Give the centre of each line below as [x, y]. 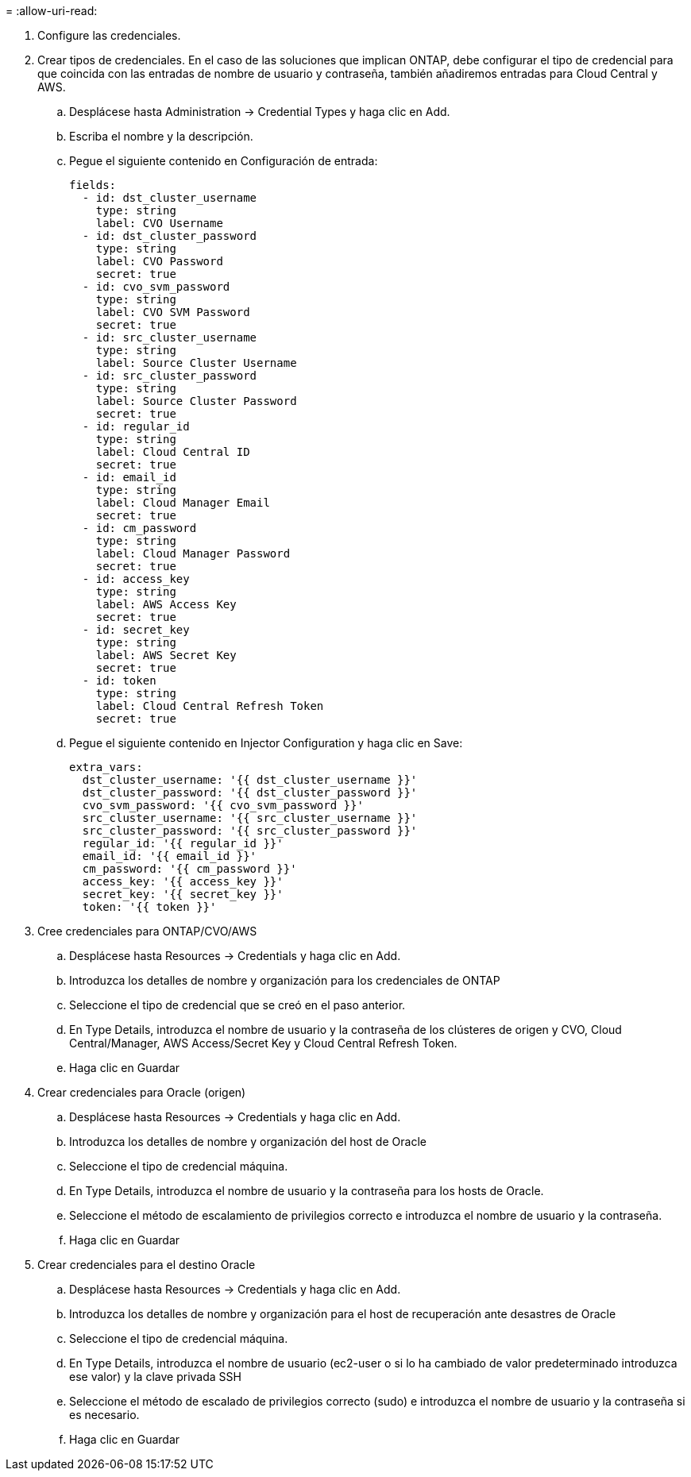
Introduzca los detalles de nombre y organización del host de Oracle [248, 1141]
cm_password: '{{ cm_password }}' [189, 869]
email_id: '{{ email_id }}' [170, 856]
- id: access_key [136, 579]
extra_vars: [106, 767]
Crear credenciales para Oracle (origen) [142, 1092]
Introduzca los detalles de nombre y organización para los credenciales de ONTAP [285, 980]
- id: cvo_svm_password [156, 287]
